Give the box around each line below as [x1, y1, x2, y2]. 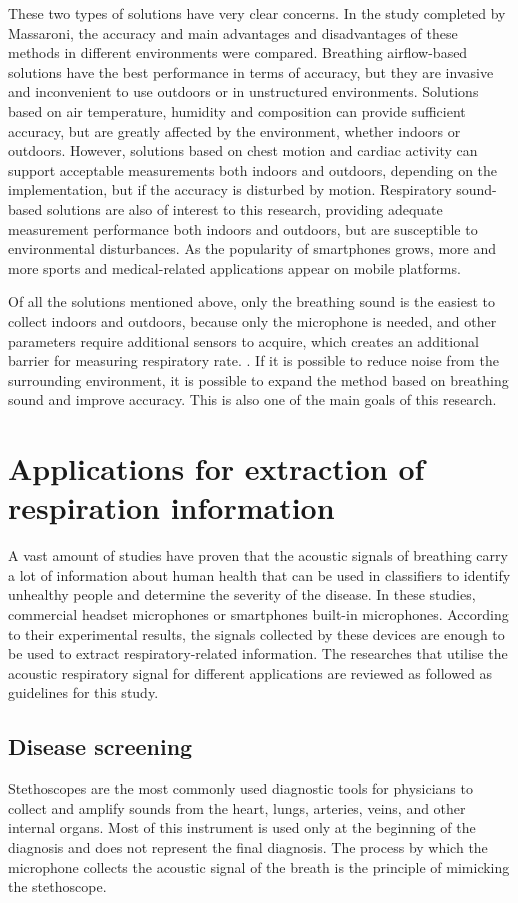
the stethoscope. [8, 876, 107, 897]
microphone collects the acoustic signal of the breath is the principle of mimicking [8, 856, 510, 877]
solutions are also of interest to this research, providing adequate [46, 198, 443, 219]
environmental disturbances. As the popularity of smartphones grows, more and [8, 238, 496, 259]
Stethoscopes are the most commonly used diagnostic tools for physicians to [8, 778, 473, 799]
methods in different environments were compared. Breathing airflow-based [8, 42, 468, 63]
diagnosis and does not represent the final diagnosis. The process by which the [8, 836, 488, 857]
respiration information [8, 487, 335, 528]
